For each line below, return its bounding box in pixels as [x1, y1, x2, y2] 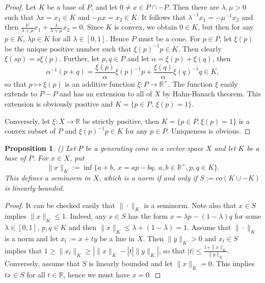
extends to [5, 88, 37, 99]
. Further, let [59, 53, 99, 64]
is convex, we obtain [114, 21, 177, 32]
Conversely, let [5, 115, 50, 126]
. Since [83, 21, 103, 32]
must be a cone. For [138, 33, 200, 44]
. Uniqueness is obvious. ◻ [167, 125, 251, 136]
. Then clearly [178, 43, 222, 54]
